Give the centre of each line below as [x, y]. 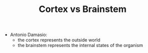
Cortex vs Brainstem [83, 9]
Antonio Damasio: [28, 35]
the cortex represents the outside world [59, 40]
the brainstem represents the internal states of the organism [80, 45]
